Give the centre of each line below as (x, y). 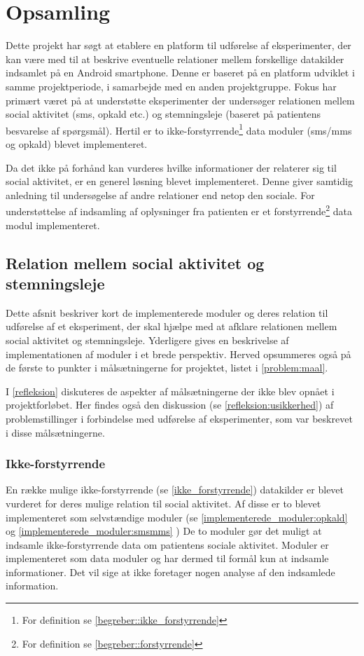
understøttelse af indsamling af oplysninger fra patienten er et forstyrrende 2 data (179, 210)
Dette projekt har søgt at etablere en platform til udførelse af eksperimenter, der (178, 45)
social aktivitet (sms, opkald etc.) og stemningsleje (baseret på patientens (163, 114)
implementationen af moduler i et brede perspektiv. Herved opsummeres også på (178, 354)
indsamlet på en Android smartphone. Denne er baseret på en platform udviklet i (180, 73)
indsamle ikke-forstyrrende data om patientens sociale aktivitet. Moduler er (167, 544)
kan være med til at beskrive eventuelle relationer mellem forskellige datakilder (175, 59)
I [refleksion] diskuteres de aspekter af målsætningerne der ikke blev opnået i (170, 391)
